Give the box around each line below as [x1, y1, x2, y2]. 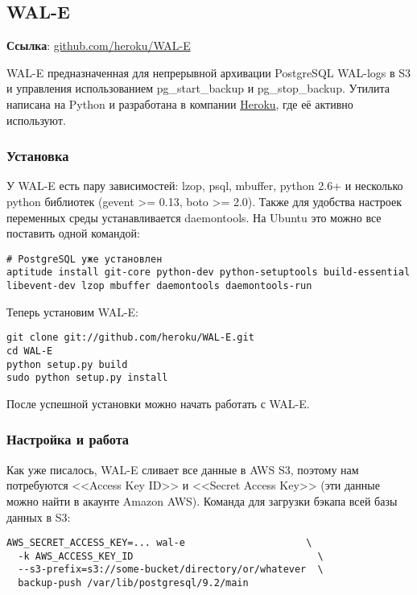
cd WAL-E [6, 345, 53, 357]
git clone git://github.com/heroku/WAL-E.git [6, 332, 254, 344]
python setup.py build [6, 358, 128, 370]
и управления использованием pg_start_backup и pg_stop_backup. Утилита [6, 80, 390, 97]
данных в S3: [6, 508, 71, 525]
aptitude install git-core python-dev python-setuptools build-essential [6, 267, 411, 279]
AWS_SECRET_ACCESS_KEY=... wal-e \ [6, 537, 312, 549]
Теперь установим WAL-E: [6, 303, 138, 320]
